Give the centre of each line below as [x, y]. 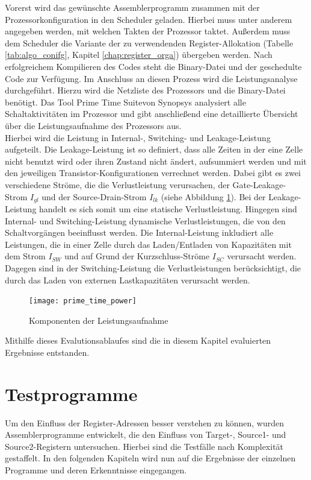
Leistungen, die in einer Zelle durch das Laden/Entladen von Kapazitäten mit [148, 244]
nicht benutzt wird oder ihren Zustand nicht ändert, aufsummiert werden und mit [156, 161]
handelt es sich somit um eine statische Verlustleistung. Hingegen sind [168, 208]
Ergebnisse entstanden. [47, 352]
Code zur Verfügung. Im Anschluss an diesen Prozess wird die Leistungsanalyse [151, 78]
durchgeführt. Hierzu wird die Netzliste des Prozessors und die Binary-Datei [145, 90]
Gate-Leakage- [259, 184]
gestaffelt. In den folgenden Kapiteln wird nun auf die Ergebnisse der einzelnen [150, 458]
